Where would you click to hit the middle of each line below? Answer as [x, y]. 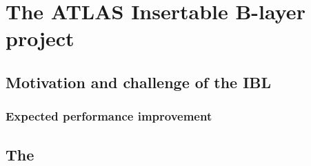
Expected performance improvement [109, 116]
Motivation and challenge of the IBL [139, 82]
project [40, 38]
